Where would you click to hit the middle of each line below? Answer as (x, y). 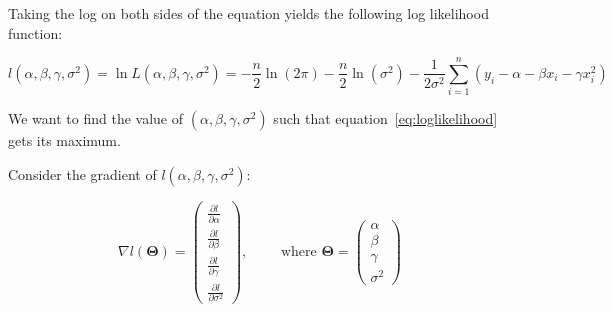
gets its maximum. (64, 140)
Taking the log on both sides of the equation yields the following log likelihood (248, 13)
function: (35, 32)
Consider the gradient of (82, 173)
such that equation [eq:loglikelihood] (385, 118)
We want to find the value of (95, 118)
